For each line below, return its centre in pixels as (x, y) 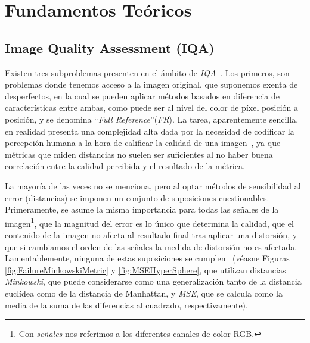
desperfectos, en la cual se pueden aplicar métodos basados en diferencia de (142, 96)
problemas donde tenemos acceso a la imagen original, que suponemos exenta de (151, 84)
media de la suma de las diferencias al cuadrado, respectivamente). (126, 305)
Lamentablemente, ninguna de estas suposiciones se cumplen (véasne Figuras (147, 258)
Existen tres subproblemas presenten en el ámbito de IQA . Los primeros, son (147, 72)
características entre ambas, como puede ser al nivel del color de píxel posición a (152, 107)
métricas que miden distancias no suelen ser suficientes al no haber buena (139, 154)
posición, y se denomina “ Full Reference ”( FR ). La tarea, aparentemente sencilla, (152, 119)
